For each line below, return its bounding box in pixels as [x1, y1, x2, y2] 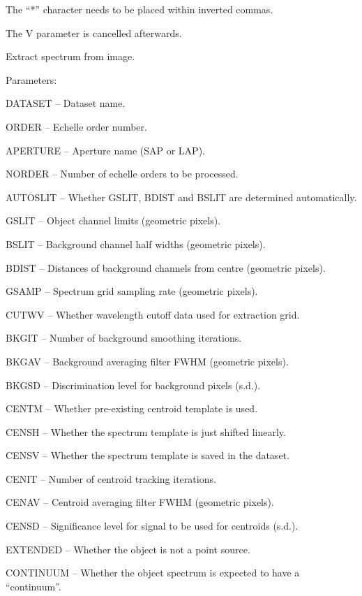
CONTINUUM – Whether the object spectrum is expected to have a [6, 565, 300, 580]
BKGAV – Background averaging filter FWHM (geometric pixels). [6, 354, 289, 368]
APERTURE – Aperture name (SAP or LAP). [6, 143, 205, 157]
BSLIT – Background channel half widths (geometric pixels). [6, 236, 266, 251]
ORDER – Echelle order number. [6, 119, 147, 133]
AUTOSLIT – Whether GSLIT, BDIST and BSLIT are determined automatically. [6, 189, 357, 204]
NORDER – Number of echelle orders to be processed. [6, 166, 239, 181]
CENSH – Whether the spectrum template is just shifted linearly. [6, 424, 286, 439]
